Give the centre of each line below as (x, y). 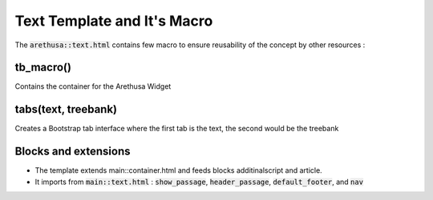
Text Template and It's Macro (114, 21)
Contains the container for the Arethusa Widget (93, 86)
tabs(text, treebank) (66, 109)
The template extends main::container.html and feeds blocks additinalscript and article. (178, 170)
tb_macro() (43, 68)
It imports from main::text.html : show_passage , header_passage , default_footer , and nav (199, 182)
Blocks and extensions (73, 152)
